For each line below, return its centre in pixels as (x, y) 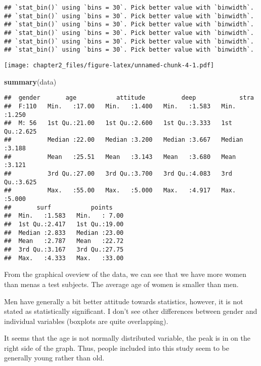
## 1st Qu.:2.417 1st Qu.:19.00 (64, 225)
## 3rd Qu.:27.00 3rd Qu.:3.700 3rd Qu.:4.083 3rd (118, 174)
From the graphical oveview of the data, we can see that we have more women (125, 274)
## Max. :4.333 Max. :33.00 (64, 258)
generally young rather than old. (54, 358)
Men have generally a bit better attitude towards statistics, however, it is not (124, 301)
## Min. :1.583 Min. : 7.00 (64, 216)
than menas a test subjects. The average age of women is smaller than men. (121, 284)
